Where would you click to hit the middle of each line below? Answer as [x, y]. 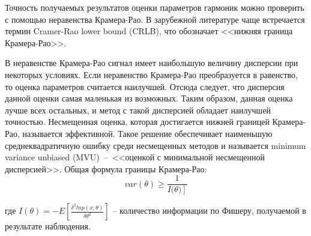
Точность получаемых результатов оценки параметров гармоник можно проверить [155, 7]
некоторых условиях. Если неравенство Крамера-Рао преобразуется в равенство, [152, 74]
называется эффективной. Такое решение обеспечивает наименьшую [147, 133]
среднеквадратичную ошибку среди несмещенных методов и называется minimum [155, 145]
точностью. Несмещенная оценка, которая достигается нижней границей [137, 122]
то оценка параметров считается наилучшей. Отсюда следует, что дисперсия [145, 86]
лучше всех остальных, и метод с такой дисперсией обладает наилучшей [138, 110]
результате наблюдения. [48, 226]
